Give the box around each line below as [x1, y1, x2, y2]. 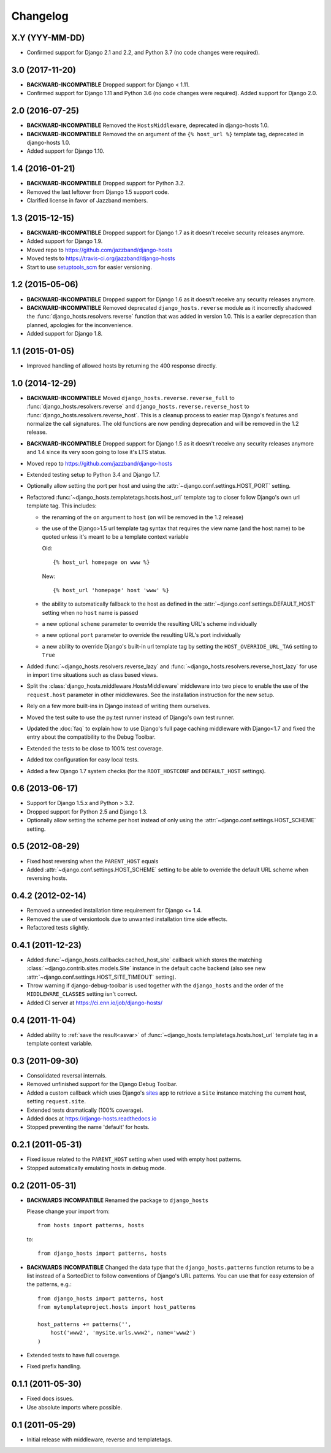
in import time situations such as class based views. [26, 671, 158, 679]
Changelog [11, 9, 69, 23]
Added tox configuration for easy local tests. [26, 756, 139, 763]
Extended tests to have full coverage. [26, 1352, 121, 1359]
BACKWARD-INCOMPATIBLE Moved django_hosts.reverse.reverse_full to [26, 394, 235, 401]
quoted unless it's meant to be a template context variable [42, 533, 189, 541]
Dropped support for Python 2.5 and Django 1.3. [26, 807, 148, 815]
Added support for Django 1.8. [26, 330, 103, 337]
